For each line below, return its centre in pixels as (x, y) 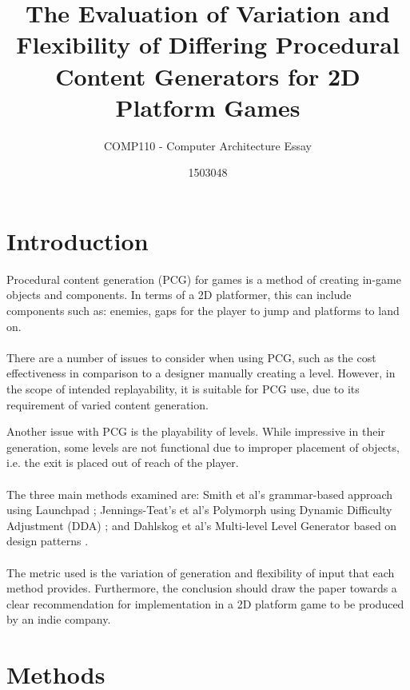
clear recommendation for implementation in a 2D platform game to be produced (205, 603)
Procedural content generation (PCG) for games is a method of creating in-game (204, 279)
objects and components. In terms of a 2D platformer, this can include (179, 295)
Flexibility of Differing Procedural (208, 44)
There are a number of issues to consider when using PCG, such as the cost (191, 357)
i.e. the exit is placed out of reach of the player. (123, 463)
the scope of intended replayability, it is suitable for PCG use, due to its (183, 388)
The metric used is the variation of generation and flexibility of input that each (201, 572)
